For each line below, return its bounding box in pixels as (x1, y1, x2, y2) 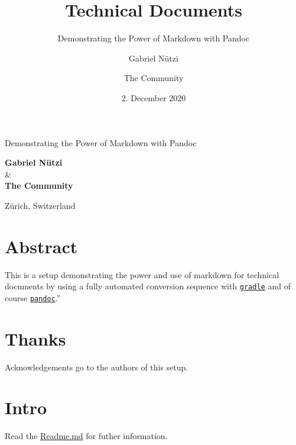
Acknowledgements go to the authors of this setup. (5, 360, 188, 373)
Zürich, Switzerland (5, 199, 76, 211)
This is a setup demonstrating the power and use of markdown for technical (5, 268, 279, 280)
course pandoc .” (5, 291, 61, 304)
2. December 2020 (121, 91, 186, 104)
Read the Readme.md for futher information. (5, 430, 168, 442)
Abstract (5, 234, 78, 258)
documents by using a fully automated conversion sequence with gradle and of (5, 280, 291, 292)
